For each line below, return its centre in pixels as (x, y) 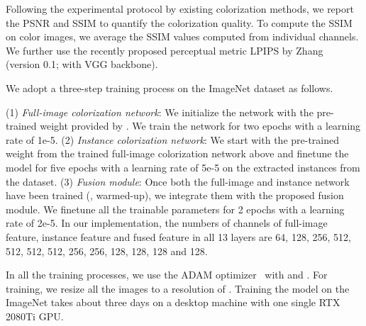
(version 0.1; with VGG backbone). (82, 64)
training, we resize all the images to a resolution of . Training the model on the (178, 288)
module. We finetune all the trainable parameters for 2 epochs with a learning (175, 209)
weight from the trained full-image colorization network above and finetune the (177, 153)
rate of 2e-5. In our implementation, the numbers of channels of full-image (167, 223)
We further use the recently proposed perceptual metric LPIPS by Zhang (165, 50)
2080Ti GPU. (35, 316)
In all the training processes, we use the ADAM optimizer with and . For (167, 275)
